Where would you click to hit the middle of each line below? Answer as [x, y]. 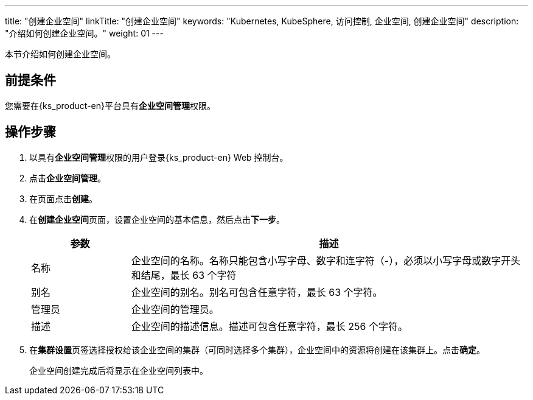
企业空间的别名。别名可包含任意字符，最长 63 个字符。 [257, 292]
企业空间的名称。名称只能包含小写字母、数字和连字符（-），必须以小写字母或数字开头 [326, 260]
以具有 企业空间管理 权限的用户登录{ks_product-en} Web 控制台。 [159, 157]
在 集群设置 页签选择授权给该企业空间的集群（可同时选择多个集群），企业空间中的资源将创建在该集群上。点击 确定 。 [257, 349]
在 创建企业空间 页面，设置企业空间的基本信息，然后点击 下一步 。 [157, 219]
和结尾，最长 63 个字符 [184, 275]
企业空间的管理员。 [175, 309]
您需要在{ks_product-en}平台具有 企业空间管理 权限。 [110, 105]
